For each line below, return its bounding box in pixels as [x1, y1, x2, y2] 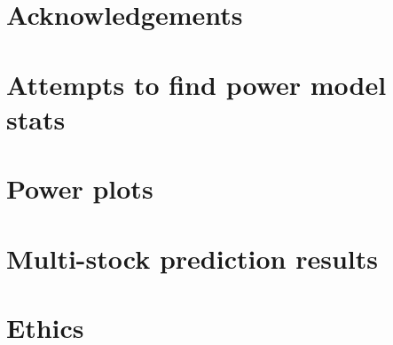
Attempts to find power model [6, 66, 387, 102]
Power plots [6, 170, 153, 207]
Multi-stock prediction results [6, 239, 378, 276]
